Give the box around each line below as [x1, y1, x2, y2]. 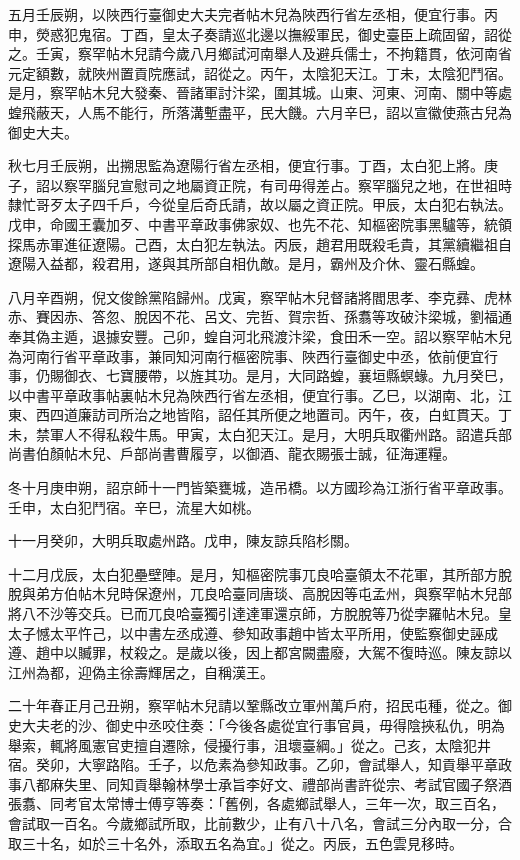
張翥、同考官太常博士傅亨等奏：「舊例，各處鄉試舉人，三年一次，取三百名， [8, 793, 505, 814]
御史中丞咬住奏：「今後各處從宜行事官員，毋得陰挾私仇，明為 [105, 715, 505, 735]
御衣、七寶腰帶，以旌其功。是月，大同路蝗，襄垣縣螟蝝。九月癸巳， [63, 365, 512, 386]
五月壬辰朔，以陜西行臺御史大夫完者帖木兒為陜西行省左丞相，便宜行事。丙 [8, 4, 498, 24]
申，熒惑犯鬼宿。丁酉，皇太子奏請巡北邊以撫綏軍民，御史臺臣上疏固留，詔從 [8, 23, 512, 44]
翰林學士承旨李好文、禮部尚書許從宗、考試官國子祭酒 [161, 773, 512, 794]
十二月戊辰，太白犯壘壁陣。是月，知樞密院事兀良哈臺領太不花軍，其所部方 [8, 563, 498, 584]
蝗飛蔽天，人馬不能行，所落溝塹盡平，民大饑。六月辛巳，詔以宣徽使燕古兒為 [8, 101, 512, 122]
